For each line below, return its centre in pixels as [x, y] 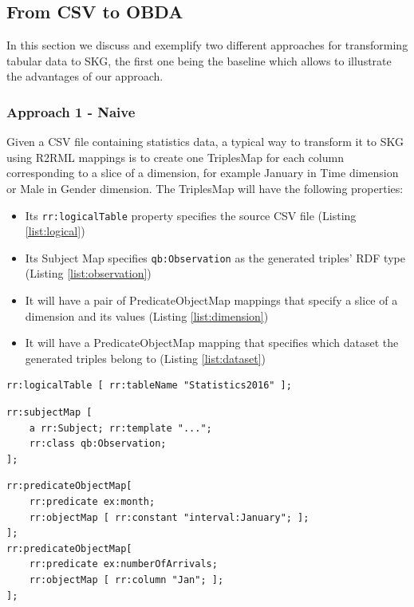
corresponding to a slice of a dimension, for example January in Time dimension [203, 173]
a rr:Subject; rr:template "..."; [120, 428]
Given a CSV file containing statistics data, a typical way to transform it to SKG [205, 142]
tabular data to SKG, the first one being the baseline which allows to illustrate [199, 60]
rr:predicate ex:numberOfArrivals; [123, 564]
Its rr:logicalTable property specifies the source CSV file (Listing [191, 215]
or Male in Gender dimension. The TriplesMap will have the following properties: [205, 188]
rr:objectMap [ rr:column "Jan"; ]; [126, 579]
